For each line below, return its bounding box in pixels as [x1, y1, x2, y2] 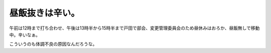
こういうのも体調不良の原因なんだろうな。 [9, 41, 97, 47]
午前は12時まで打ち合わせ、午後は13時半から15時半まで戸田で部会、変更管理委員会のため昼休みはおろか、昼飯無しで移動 [9, 25, 260, 31]
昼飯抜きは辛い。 [9, 7, 80, 18]
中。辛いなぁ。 [9, 31, 40, 37]
